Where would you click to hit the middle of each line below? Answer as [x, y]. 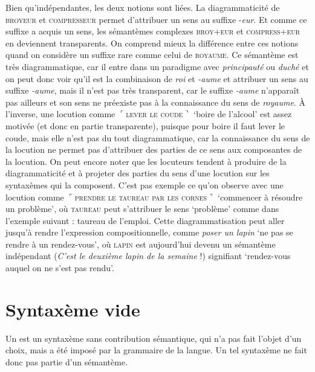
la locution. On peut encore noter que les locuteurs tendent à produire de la [146, 161]
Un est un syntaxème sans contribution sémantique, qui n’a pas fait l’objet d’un [154, 338]
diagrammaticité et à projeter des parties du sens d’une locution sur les [138, 173]
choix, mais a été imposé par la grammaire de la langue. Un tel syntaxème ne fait [156, 350]
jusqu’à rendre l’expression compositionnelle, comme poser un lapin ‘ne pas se [149, 232]
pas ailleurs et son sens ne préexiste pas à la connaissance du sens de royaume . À [155, 102]
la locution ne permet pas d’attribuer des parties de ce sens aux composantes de [154, 149]
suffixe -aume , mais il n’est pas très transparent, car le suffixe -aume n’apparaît [153, 90]
